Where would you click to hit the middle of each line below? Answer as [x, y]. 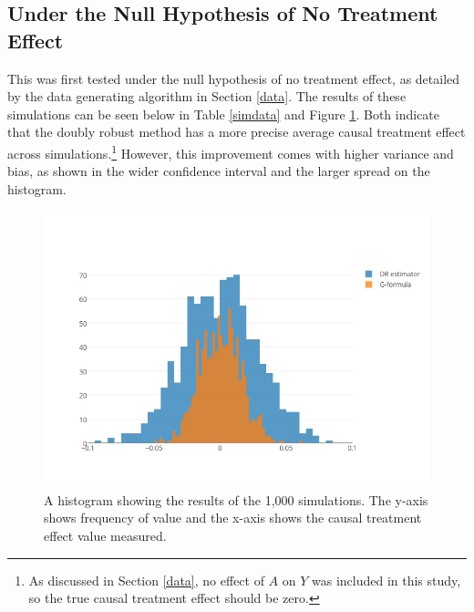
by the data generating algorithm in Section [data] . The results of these [207, 96]
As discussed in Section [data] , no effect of [146, 580]
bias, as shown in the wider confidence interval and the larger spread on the [219, 171]
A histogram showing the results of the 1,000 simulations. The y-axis [236, 499]
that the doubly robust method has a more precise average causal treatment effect [237, 132]
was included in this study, [386, 580]
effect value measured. [105, 536]
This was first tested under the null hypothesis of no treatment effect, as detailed [234, 78]
